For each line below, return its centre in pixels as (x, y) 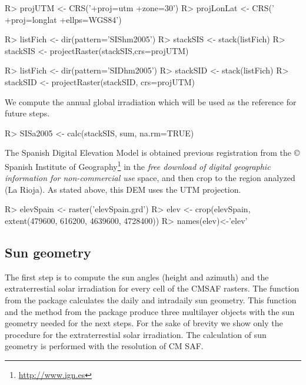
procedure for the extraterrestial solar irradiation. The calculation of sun (136, 334)
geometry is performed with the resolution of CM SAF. (104, 346)
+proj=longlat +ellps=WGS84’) (63, 19)
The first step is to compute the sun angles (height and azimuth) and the (137, 277)
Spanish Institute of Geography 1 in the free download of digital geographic (138, 165)
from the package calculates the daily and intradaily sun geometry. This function (151, 299)
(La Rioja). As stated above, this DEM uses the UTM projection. (123, 189)
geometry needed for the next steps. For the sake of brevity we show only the (144, 323)
